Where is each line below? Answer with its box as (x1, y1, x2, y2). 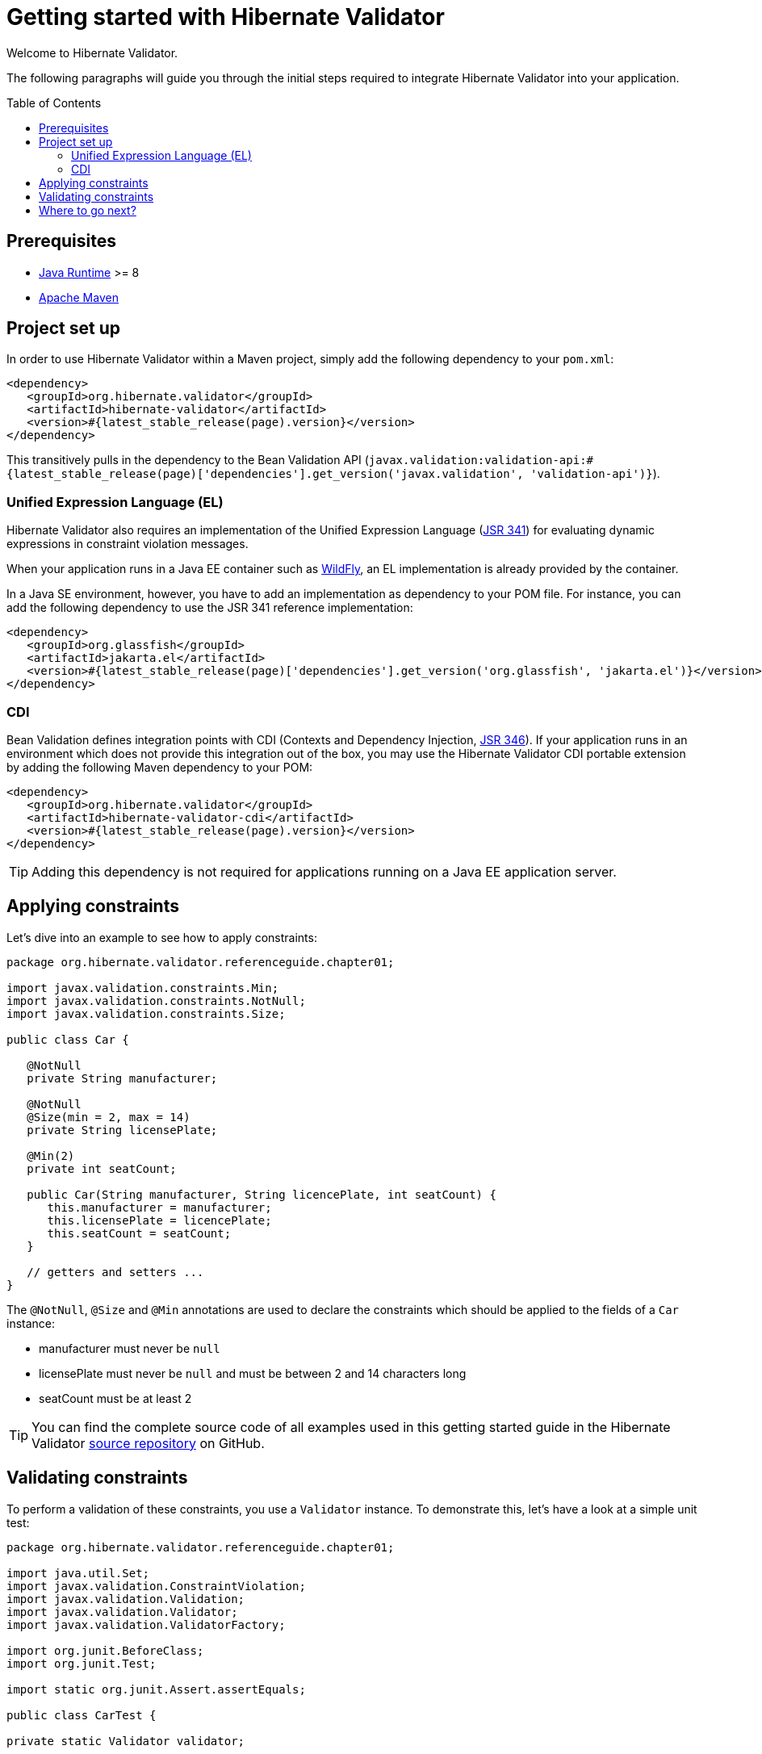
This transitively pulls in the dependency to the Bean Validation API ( (6, 453, 369, 467)
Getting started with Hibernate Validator (6, 3, 445, 31)
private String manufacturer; (27, 1071, 218, 1085)
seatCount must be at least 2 (39, 1391, 192, 1405)
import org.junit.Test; (6, 1656, 157, 1670)
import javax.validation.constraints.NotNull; (6, 994, 306, 1007)
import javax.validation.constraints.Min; (6, 981, 279, 994)
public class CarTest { (6, 1708, 157, 1722)
